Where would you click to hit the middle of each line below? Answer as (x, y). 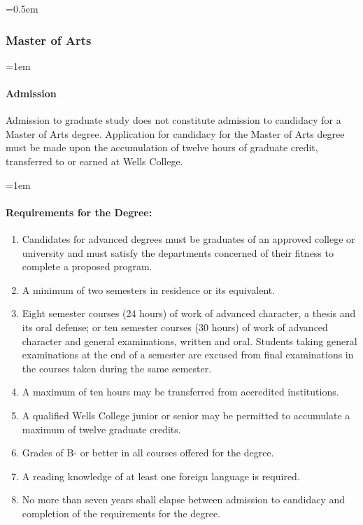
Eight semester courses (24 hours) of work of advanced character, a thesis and (189, 313)
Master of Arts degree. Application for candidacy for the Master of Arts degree (175, 133)
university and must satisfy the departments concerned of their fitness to (178, 252)
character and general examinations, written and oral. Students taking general (190, 341)
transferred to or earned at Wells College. (94, 161)
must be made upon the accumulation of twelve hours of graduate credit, (162, 147)
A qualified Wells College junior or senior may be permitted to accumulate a (186, 415)
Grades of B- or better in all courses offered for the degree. (148, 453)
